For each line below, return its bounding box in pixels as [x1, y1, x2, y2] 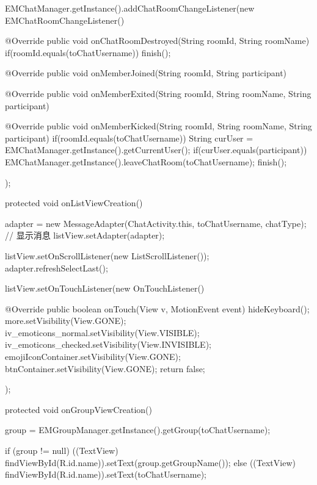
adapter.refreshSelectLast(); [5, 261, 108, 274]
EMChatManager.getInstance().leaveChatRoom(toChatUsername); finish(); [5, 155, 287, 168]
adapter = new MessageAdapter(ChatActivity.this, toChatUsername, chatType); [5, 217, 307, 229]
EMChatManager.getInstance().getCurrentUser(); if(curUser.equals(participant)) [5, 143, 307, 156]
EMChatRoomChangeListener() [5, 13, 125, 26]
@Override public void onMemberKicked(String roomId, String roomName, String [5, 120, 312, 132]
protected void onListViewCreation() [5, 196, 143, 209]
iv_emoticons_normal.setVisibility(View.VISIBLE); [5, 326, 200, 339]
